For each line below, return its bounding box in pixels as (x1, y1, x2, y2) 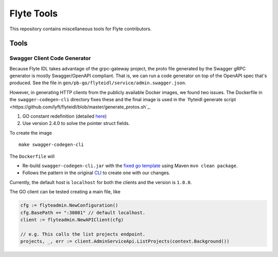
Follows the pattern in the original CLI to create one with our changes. (22, 170, 170, 176)
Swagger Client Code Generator (9, 54, 91, 62)
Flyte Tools (9, 8, 58, 19)
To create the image (9, 130, 53, 136)
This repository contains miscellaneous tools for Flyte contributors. (9, 26, 152, 32)
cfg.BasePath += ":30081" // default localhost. (20, 210, 146, 215)
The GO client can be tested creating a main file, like (9, 189, 121, 195)
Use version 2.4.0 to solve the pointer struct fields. (22, 120, 130, 126)
